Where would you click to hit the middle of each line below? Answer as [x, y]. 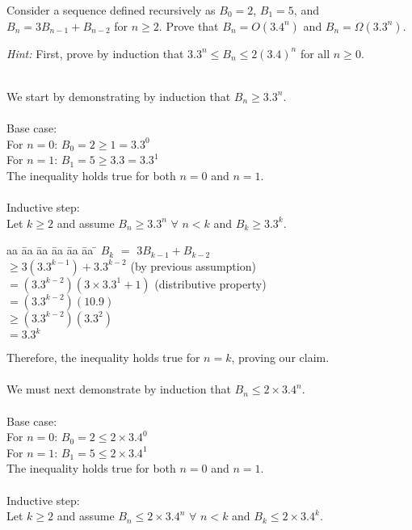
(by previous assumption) [193, 265]
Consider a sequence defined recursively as [111, 10]
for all [315, 53]
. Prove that [189, 25]
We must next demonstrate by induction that [119, 389]
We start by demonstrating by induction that [119, 96]
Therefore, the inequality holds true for [103, 358]
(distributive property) [210, 283]
